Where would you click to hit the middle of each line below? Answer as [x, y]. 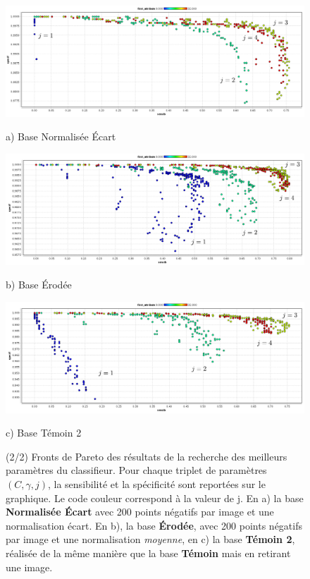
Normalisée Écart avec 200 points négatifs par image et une [140, 512]
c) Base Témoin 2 [44, 433]
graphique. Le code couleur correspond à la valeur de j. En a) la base [155, 498]
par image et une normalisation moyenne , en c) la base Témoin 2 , [150, 539]
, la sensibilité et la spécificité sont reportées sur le [157, 484]
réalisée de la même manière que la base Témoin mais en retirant [148, 553]
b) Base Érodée [39, 285]
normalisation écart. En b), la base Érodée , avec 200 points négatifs [154, 525]
